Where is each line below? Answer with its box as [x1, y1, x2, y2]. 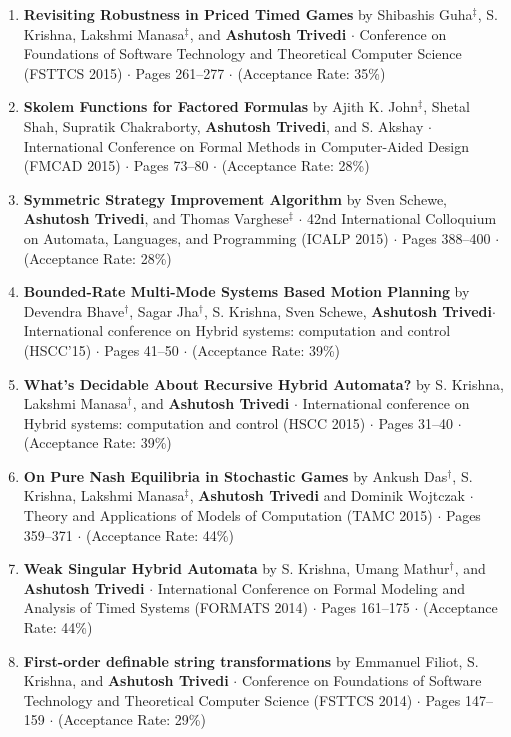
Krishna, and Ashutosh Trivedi [23, 670, 229, 691]
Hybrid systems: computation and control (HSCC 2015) [23, 412, 366, 433]
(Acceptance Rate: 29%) [58, 709, 206, 730]
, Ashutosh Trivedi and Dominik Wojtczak [189, 485, 466, 506]
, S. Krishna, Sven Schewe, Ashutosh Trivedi [203, 300, 493, 321]
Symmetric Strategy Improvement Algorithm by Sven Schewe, [23, 188, 448, 209]
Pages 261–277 [135, 62, 225, 83]
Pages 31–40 [378, 412, 453, 433]
